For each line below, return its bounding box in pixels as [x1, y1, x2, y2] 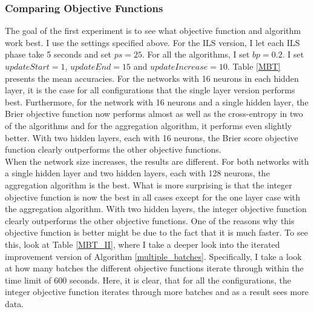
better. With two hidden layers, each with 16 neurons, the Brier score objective [5, 131, 298, 144]
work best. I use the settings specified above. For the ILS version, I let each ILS [5, 36, 300, 48]
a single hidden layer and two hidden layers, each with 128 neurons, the [5, 167, 270, 179]
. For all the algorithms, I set [142, 48, 250, 61]
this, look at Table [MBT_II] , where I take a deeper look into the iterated [5, 237, 280, 250]
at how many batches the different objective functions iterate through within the [5, 262, 304, 274]
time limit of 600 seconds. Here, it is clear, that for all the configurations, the [5, 273, 291, 286]
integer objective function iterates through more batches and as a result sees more [5, 285, 309, 298]
